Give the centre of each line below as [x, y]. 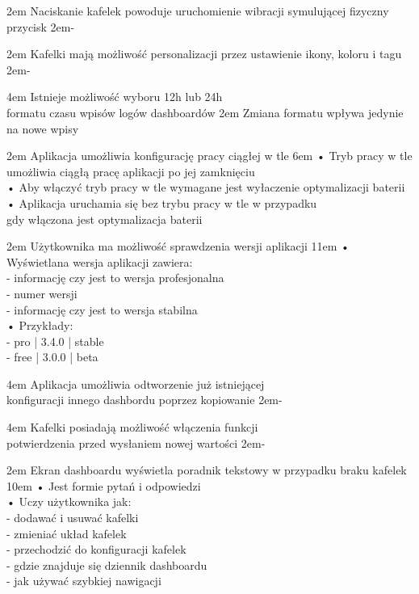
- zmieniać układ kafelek [67, 533]
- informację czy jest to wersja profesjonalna [115, 278]
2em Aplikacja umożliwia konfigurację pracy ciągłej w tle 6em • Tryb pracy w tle [209, 156]
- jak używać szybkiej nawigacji [84, 581]
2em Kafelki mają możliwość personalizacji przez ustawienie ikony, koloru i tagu [204, 54]
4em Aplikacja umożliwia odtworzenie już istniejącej [136, 383]
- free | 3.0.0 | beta [52, 357]
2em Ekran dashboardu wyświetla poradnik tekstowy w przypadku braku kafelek [207, 470]
